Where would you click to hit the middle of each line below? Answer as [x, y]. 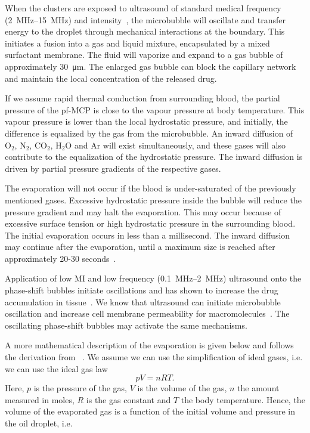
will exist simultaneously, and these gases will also [194, 145]
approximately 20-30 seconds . [61, 258]
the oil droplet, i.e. [39, 423]
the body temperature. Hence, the [243, 399]
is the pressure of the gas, [80, 388]
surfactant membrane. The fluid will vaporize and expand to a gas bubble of [144, 55]
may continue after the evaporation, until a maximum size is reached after [140, 247]
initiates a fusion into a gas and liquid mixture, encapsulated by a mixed [137, 43]
